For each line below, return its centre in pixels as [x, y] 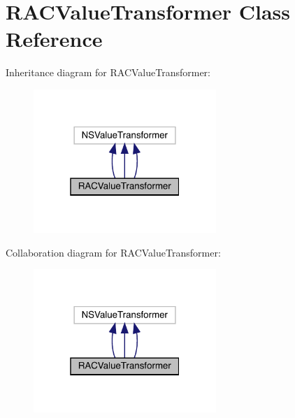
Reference [54, 39]
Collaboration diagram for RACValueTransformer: [113, 252]
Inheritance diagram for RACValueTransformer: [108, 72]
